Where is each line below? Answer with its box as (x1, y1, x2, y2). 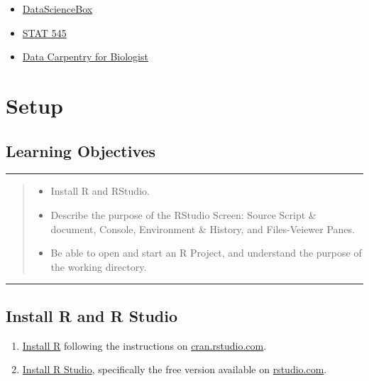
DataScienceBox (22, 1, 93, 16)
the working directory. (50, 259, 147, 274)
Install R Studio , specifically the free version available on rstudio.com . (22, 362, 327, 377)
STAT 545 (22, 25, 67, 40)
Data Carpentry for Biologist (22, 49, 148, 64)
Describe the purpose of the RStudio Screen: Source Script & (50, 207, 316, 222)
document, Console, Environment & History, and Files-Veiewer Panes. (50, 221, 355, 236)
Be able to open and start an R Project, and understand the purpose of (50, 245, 362, 260)
